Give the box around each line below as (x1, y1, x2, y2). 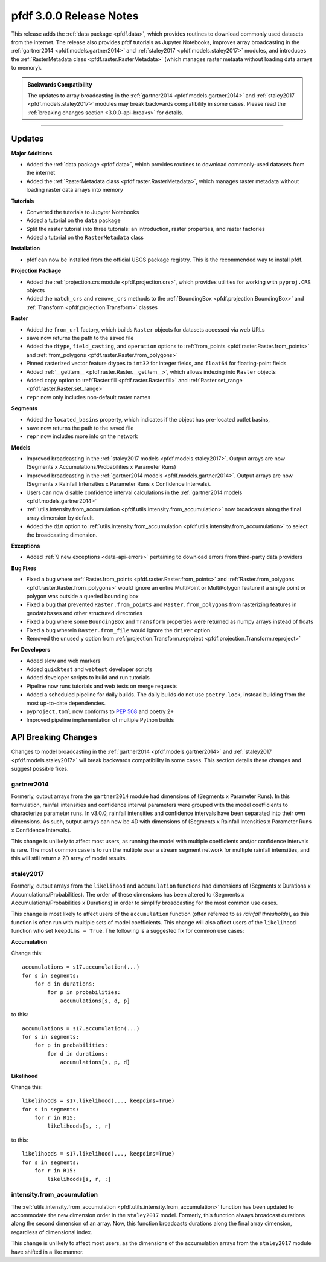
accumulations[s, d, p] (60, 997, 130, 1004)
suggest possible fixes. (11, 765, 69, 773)
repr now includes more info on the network (26, 433, 138, 440)
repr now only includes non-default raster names (26, 393, 151, 401)
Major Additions (11, 149, 53, 157)
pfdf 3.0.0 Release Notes (11, 9, 139, 22)
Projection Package (11, 267, 62, 275)
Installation (11, 245, 40, 252)
